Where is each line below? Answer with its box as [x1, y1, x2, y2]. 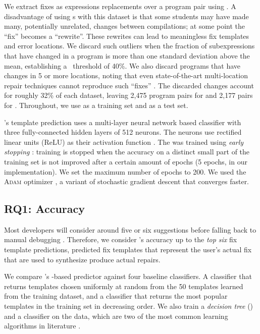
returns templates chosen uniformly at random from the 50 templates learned [4, 281, 243, 291]
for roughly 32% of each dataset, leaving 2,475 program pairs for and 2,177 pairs [4, 90, 253, 100]
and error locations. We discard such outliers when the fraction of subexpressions [4, 40, 255, 51]
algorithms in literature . [4, 320, 81, 331]
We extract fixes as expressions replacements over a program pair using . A [4, 1, 236, 11]
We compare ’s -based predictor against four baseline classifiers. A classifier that [4, 271, 252, 282]
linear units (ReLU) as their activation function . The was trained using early [4, 136, 244, 147]
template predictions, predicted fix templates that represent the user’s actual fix [4, 244, 252, 255]
